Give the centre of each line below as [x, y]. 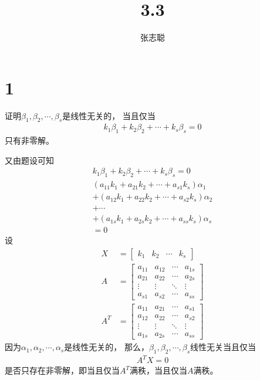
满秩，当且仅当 [159, 370]
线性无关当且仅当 [223, 347]
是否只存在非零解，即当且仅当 [62, 370]
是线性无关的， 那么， [107, 347]
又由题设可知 [29, 160]
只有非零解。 [29, 140]
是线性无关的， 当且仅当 [109, 115]
